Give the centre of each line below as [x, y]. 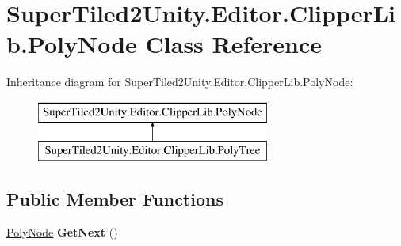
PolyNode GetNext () [62, 232]
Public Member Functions [115, 199]
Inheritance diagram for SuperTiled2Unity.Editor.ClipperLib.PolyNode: [180, 82]
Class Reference [234, 44]
